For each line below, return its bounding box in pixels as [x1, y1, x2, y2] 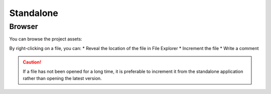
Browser [9, 22, 38, 31]
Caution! [23, 59, 42, 65]
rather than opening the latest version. [23, 75, 102, 81]
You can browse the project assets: [9, 36, 82, 42]
